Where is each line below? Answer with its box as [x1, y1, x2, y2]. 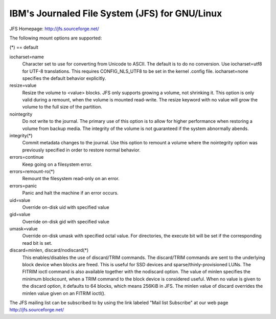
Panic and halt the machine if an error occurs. [22, 190, 119, 196]
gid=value [9, 211, 31, 218]
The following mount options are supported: [9, 35, 102, 41]
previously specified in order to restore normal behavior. [22, 146, 141, 153]
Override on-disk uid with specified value [22, 204, 109, 210]
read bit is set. [22, 240, 53, 246]
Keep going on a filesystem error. [22, 161, 93, 167]
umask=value [9, 226, 38, 232]
